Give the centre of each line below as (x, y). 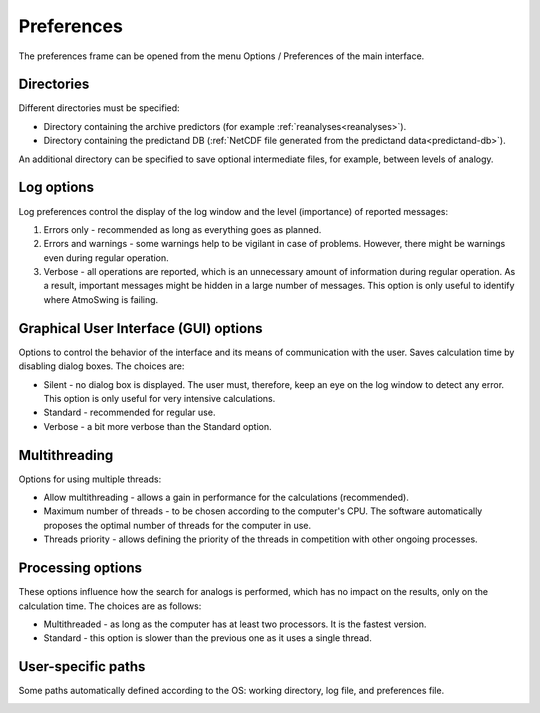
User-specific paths (82, 666)
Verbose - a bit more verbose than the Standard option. (157, 426)
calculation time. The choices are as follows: (110, 606)
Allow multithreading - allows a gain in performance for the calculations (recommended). (226, 497)
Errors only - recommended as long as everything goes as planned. (182, 229)
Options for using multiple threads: (90, 479)
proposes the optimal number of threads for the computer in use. (177, 525)
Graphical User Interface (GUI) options (141, 328)
